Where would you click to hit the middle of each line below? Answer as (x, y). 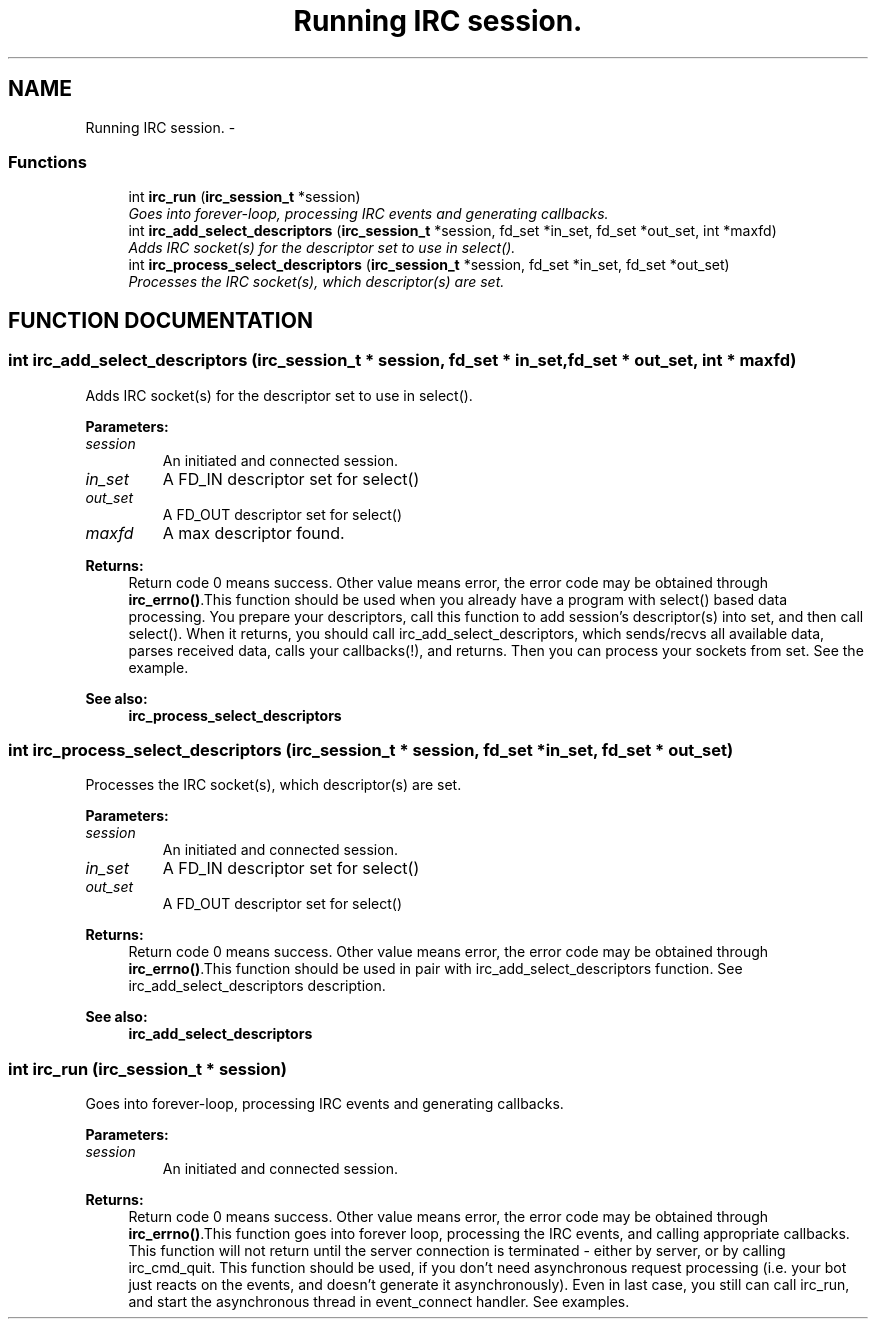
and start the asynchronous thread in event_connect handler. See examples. (379, 1302)
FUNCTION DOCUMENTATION (160, 320)
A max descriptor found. (253, 532)
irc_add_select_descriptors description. (257, 986)
